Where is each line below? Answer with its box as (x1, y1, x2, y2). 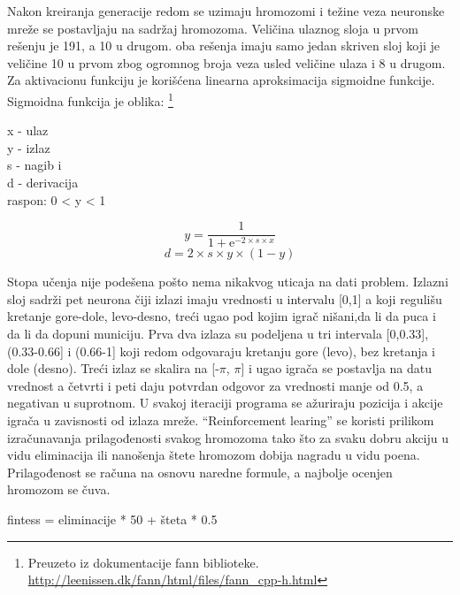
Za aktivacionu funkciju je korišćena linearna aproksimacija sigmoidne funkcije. (7, 71, 435, 89)
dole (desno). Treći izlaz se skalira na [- (7, 359, 219, 378)
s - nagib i (7, 156, 62, 174)
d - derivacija (7, 173, 79, 191)
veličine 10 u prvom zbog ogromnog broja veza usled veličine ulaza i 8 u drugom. (7, 53, 446, 72)
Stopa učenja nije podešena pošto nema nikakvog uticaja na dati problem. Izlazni (7, 272, 448, 291)
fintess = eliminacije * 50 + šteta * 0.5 (7, 509, 218, 528)
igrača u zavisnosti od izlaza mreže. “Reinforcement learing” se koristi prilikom (7, 411, 434, 429)
